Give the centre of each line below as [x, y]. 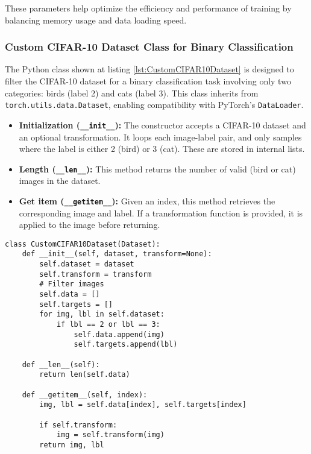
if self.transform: [78, 425]
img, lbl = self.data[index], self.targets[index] [143, 405]
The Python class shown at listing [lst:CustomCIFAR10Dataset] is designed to [149, 69]
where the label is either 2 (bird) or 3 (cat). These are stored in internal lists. [162, 149]
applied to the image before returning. [90, 225]
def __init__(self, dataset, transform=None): [117, 254]
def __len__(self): [61, 364]
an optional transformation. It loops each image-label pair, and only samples [160, 137]
